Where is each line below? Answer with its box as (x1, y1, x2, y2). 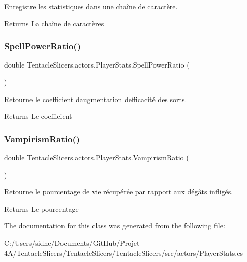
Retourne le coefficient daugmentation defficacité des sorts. (4, 93, 187, 104)
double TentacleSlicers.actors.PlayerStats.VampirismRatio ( (4, 152, 189, 162)
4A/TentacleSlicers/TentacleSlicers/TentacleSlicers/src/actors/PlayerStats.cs (4, 247, 243, 258)
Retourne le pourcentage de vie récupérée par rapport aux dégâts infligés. (4, 186, 233, 197)
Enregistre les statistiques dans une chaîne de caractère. (4, 1, 178, 11)
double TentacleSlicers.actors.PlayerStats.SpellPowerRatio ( (4, 59, 190, 70)
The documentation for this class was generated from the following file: (4, 220, 225, 231)
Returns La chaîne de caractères (4, 18, 104, 28)
